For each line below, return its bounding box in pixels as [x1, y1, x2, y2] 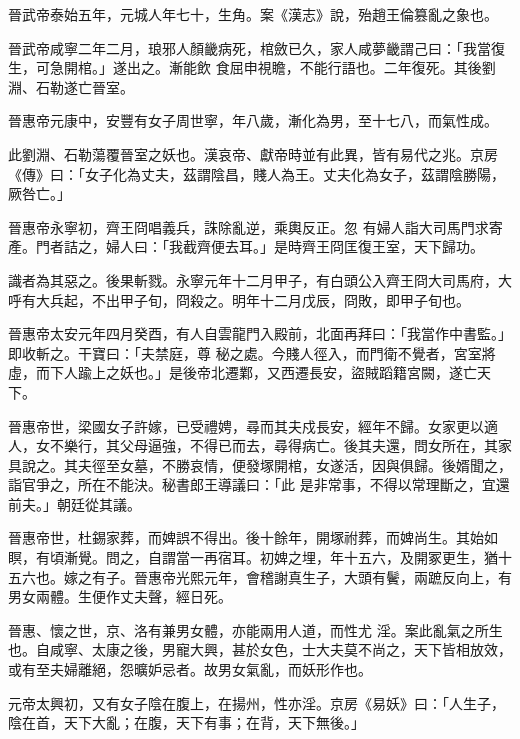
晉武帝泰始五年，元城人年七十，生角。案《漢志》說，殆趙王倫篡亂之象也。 [8, 4, 498, 24]
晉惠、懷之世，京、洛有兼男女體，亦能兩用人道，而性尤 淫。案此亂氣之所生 [8, 619, 503, 640]
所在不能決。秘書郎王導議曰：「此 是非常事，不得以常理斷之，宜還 [77, 474, 510, 495]
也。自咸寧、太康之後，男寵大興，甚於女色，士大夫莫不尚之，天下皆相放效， [8, 639, 512, 660]
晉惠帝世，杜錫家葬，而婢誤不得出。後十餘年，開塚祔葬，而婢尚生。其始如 [8, 527, 498, 548]
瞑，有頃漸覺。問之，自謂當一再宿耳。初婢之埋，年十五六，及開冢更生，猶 [8, 547, 498, 568]
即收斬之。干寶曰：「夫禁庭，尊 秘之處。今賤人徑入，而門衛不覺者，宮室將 [8, 342, 496, 363]
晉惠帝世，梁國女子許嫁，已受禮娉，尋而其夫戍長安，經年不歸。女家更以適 [8, 415, 498, 436]
